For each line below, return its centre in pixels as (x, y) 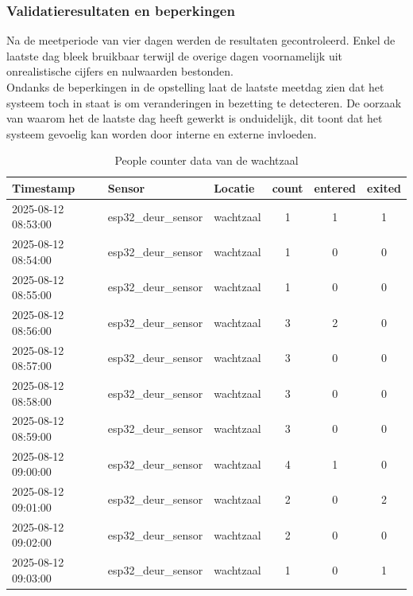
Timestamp (44, 187)
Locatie (234, 187)
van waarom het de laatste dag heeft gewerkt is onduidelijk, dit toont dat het (195, 118)
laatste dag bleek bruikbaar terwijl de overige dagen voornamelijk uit (175, 55)
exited (384, 187)
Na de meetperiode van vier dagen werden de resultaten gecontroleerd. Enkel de (201, 40)
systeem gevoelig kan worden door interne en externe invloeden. (162, 133)
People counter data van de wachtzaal (206, 160)
